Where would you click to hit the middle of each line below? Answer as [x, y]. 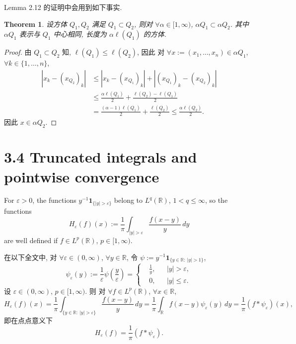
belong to [128, 200]
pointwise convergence [82, 176]
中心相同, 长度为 [80, 34]
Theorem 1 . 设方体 [36, 24]
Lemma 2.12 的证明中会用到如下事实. [63, 7]
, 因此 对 [151, 52]
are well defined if [31, 240]
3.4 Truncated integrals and [101, 157]
